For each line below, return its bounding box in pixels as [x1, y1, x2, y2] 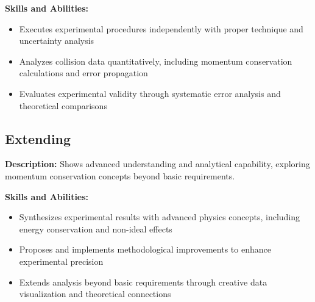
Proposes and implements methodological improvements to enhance [19, 243, 271, 256]
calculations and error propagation [19, 67, 148, 79]
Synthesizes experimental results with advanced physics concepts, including [19, 210, 300, 223]
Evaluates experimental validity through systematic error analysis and [19, 87, 281, 99]
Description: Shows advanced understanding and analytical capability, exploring [5, 157, 310, 170]
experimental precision [19, 254, 104, 267]
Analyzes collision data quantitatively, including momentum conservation [19, 54, 292, 67]
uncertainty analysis [19, 34, 94, 47]
